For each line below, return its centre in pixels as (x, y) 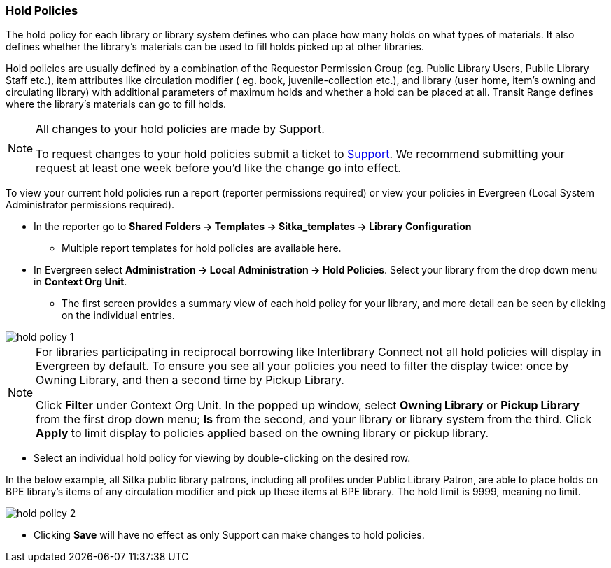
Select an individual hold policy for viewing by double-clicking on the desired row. (222, 458)
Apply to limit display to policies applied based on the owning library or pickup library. (262, 433)
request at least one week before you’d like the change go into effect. (218, 168)
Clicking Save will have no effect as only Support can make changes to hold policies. (229, 535)
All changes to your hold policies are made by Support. (180, 129)
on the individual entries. (118, 315)
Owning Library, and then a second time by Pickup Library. (190, 380)
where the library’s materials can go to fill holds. (116, 104)
